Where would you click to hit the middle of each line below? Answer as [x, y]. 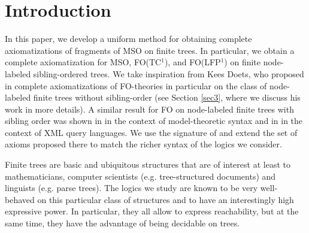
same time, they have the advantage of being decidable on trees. [122, 223]
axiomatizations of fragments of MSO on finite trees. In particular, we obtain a [150, 50]
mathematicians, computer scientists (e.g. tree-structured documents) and [140, 176]
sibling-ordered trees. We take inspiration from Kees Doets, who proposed [169, 73]
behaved [20, 199]
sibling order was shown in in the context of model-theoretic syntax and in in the [154, 121]
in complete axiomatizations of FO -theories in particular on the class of [136, 85]
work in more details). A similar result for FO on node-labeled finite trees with [149, 109]
